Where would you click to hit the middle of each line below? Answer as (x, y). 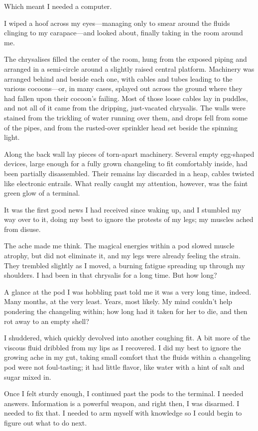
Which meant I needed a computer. (58, 6)
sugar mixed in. (28, 377)
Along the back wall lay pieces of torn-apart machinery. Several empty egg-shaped (129, 154)
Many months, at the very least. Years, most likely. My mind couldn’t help (118, 301)
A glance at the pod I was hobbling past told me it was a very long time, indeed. (128, 291)
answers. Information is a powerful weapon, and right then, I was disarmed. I (122, 403)
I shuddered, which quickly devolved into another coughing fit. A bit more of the (127, 338)
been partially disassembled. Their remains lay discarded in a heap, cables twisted (129, 173)
